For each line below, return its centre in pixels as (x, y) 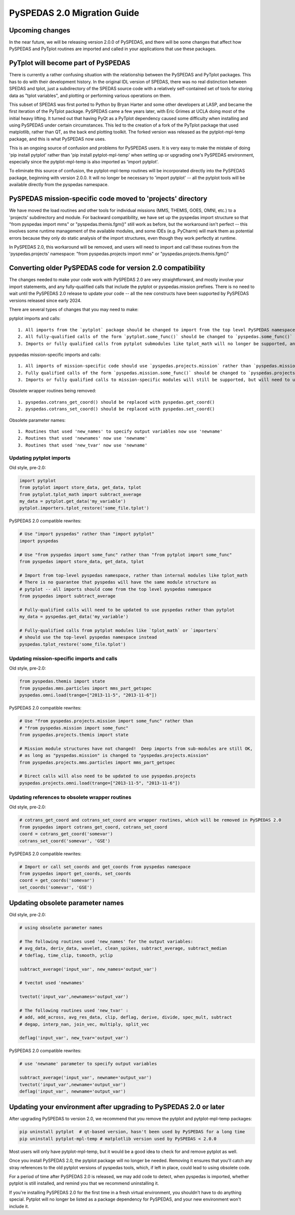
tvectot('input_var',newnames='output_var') (74, 997)
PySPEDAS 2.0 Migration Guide (74, 13)
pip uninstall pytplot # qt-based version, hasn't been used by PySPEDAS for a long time (132, 1132)
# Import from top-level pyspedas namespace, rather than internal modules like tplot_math (133, 575)
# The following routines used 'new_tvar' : (74, 1010)
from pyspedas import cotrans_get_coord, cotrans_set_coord (93, 827)
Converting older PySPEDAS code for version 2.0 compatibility (107, 268)
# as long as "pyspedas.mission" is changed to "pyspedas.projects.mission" (114, 755)
